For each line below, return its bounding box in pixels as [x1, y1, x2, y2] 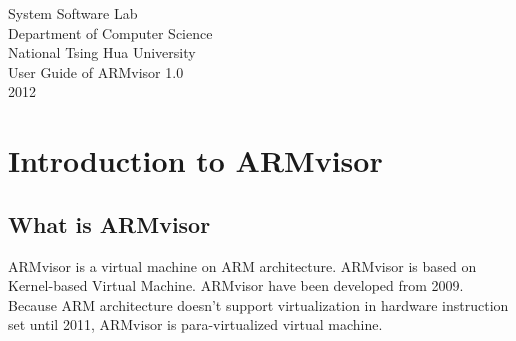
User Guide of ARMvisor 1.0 [8, 61, 184, 82]
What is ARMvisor [8, 208, 211, 239]
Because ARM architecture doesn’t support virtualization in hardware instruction [8, 294, 509, 315]
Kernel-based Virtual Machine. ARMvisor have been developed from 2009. [8, 275, 464, 296]
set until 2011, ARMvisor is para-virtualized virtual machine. [8, 314, 383, 335]
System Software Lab [8, 3, 138, 23]
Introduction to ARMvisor [8, 140, 383, 181]
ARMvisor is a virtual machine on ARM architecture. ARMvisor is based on [8, 255, 477, 276]
